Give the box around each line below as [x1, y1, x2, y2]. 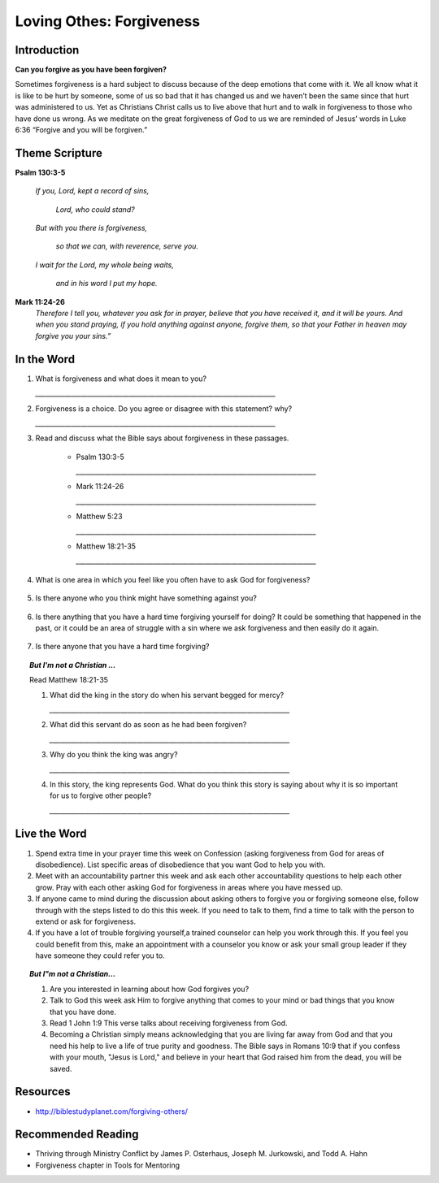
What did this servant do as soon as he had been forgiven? [50, 720, 247, 730]
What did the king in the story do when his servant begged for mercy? [50, 690, 285, 700]
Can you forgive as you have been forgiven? [15, 65, 167, 75]
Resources [15, 1085, 71, 1098]
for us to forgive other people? [50, 791, 152, 800]
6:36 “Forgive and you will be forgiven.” [15, 125, 148, 135]
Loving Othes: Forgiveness [15, 12, 201, 30]
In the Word [15, 352, 76, 366]
